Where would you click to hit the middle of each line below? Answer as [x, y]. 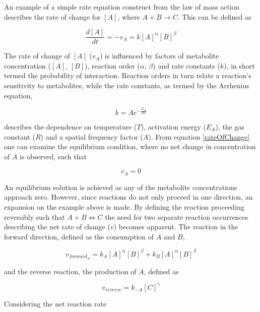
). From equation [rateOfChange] [199, 136]
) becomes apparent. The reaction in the [176, 227]
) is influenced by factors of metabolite [159, 56]
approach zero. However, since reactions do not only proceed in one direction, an [128, 197]
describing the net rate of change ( [57, 227]
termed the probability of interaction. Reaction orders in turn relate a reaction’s [128, 75]
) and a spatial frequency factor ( [92, 136]
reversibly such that [35, 216]
